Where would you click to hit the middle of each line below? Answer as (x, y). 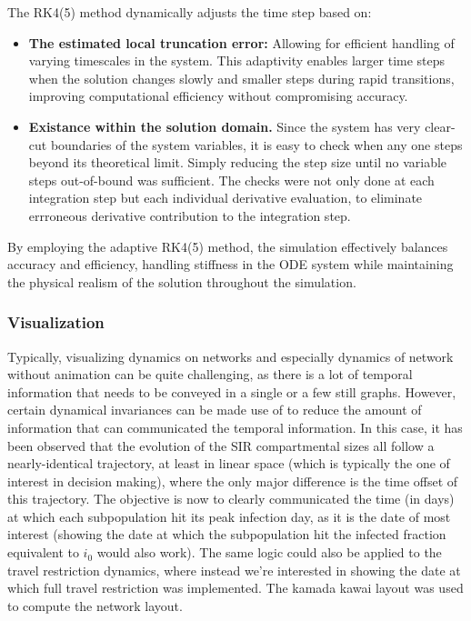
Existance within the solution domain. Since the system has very (225, 126)
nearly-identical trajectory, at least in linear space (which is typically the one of (229, 463)
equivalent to (43, 552)
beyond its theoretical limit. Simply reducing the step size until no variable (238, 162)
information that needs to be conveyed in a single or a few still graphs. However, (232, 391)
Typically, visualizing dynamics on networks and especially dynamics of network (230, 356)
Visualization (56, 322)
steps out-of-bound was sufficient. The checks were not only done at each (231, 180)
